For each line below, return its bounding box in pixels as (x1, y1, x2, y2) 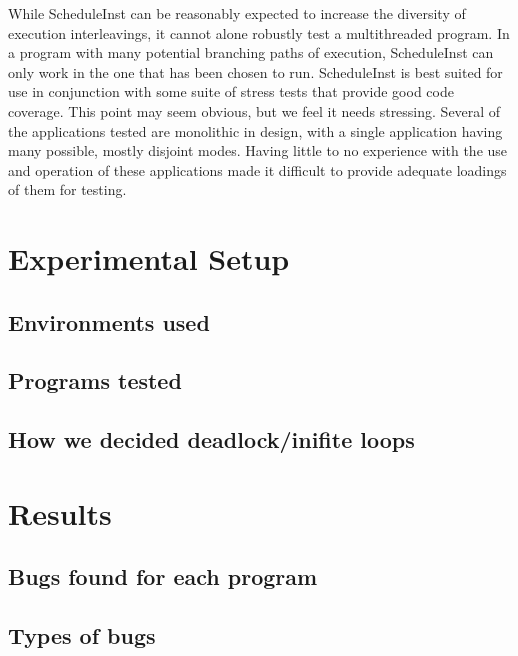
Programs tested (8, 365, 182, 396)
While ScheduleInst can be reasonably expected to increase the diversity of (8, 3, 466, 23)
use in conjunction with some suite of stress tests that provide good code (8, 81, 454, 102)
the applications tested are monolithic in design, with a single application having (8, 120, 503, 141)
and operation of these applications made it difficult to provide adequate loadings (8, 159, 507, 180)
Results (8, 492, 112, 533)
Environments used (8, 306, 210, 337)
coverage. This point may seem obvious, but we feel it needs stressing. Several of (8, 100, 501, 121)
